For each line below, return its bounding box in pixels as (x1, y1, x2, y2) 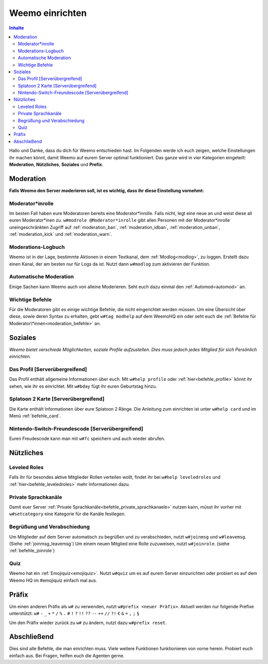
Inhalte (9, 25, 24, 31)
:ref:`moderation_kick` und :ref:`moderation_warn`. (9, 231, 113, 237)
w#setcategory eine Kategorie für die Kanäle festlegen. (9, 511, 126, 517)
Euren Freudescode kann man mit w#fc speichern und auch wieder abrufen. (9, 436, 166, 442)
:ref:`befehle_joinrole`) (9, 548, 55, 553)
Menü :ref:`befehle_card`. (9, 413, 62, 419)
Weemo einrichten (9, 7, 87, 18)
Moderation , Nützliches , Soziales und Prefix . (9, 161, 104, 167)
